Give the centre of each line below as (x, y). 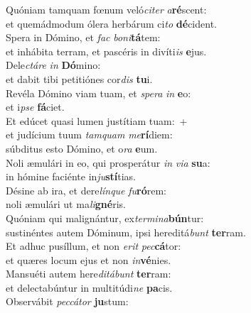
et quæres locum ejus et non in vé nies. (89, 259)
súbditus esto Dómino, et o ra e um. (82, 148)
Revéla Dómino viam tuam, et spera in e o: (98, 93)
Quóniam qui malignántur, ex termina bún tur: (105, 218)
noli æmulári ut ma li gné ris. (66, 204)
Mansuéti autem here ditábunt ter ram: (89, 274)
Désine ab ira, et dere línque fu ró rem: (86, 190)
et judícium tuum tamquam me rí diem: (89, 134)
